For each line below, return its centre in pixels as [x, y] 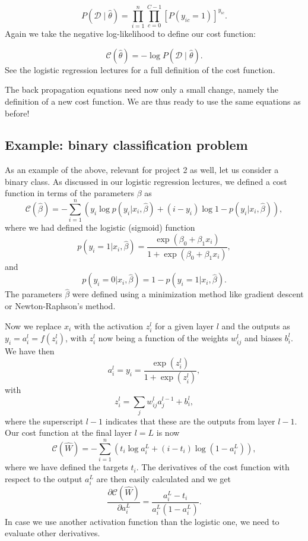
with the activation [109, 325]
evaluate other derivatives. [53, 533]
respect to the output [44, 478]
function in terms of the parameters [70, 193]
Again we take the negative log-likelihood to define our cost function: [130, 34]
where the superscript [44, 421]
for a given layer [184, 325]
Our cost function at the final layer [69, 433]
